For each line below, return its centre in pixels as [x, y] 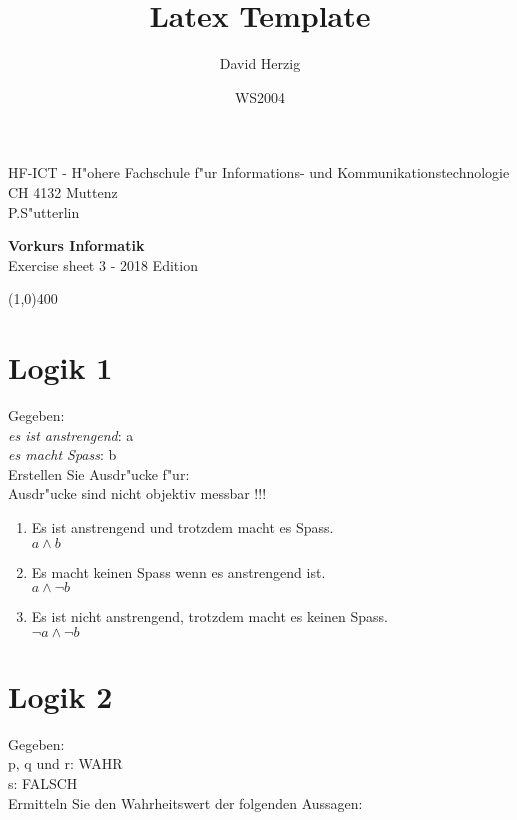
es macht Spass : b [62, 454]
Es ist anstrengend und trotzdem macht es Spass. [182, 526]
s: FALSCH [43, 783]
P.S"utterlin [44, 211]
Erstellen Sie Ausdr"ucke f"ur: [99, 473]
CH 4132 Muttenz [63, 191]
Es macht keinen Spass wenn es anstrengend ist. [178, 571]
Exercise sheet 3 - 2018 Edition [103, 264]
